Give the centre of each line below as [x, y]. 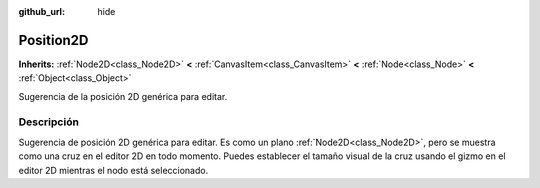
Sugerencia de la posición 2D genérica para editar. [123, 96]
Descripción [49, 122]
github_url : [41, 11]
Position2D [53, 40]
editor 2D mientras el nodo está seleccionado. [113, 170]
